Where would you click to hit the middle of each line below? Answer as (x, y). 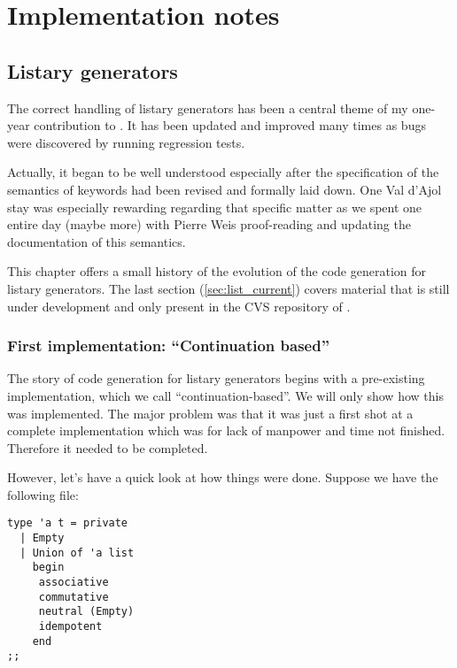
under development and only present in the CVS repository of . (179, 306)
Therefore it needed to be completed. (108, 447)
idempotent (70, 627)
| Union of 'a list (77, 553)
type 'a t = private (68, 523)
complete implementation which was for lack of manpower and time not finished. (226, 430)
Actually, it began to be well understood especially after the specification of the (223, 172)
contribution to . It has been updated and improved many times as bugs (230, 125)
